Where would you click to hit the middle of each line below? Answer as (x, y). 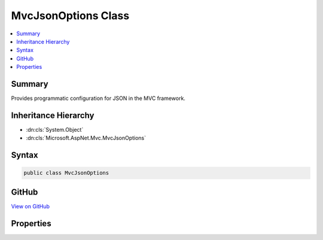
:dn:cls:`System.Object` (55, 129)
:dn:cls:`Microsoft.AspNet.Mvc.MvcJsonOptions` (86, 138)
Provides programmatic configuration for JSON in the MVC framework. (98, 98)
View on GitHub (31, 206)
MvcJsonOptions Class (70, 16)
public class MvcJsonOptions (66, 173)
